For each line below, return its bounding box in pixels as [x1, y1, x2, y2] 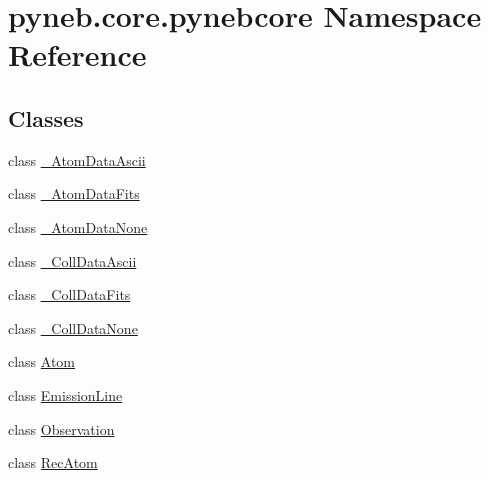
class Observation [8, 418, 115, 439]
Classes [8, 102, 84, 133]
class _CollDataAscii [8, 250, 137, 271]
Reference [8, 34, 147, 75]
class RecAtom [8, 452, 98, 473]
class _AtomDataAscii [8, 149, 146, 170]
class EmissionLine [8, 384, 123, 405]
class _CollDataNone [8, 317, 138, 338]
